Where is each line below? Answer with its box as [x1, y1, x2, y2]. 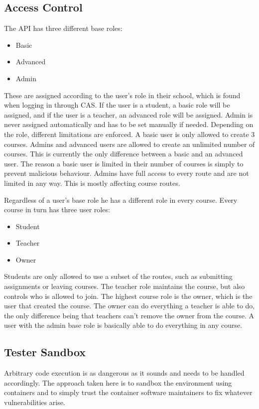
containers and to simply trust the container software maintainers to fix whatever [4, 387, 253, 398]
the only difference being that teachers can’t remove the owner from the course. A [4, 310, 254, 320]
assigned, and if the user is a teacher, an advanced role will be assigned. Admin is [4, 109, 253, 120]
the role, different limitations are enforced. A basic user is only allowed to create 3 [4, 129, 255, 139]
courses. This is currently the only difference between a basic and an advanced [4, 148, 243, 159]
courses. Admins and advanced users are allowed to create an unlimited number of [4, 138, 255, 149]
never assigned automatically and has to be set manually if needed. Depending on [4, 119, 254, 130]
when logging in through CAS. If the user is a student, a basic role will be [4, 100, 230, 110]
